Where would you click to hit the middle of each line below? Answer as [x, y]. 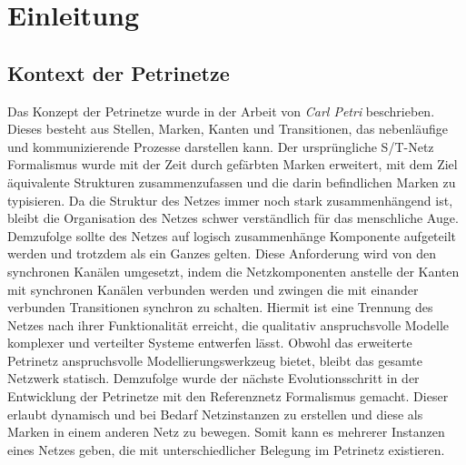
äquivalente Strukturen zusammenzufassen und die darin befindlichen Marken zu [232, 182]
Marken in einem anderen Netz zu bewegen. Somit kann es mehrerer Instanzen [226, 432]
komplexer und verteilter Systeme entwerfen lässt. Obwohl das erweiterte [210, 343]
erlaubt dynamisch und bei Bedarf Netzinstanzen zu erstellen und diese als [215, 414]
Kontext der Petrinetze [119, 72]
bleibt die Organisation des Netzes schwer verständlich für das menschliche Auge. [233, 218]
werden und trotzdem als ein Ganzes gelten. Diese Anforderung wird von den [222, 253]
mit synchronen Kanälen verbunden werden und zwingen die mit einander [213, 289]
